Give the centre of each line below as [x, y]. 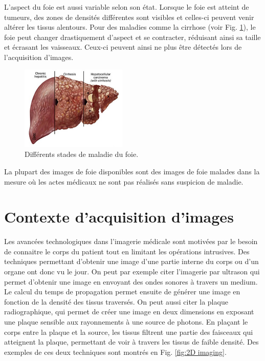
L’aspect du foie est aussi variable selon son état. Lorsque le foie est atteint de [127, 7]
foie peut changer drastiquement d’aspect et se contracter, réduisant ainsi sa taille [132, 37]
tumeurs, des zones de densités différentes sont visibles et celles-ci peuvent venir [129, 17]
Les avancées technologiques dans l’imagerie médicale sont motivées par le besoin [131, 241]
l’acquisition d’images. [39, 57]
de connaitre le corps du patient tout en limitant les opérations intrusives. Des [127, 251]
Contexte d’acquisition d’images [119, 217]
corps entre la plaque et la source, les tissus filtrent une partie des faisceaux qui [129, 332]
